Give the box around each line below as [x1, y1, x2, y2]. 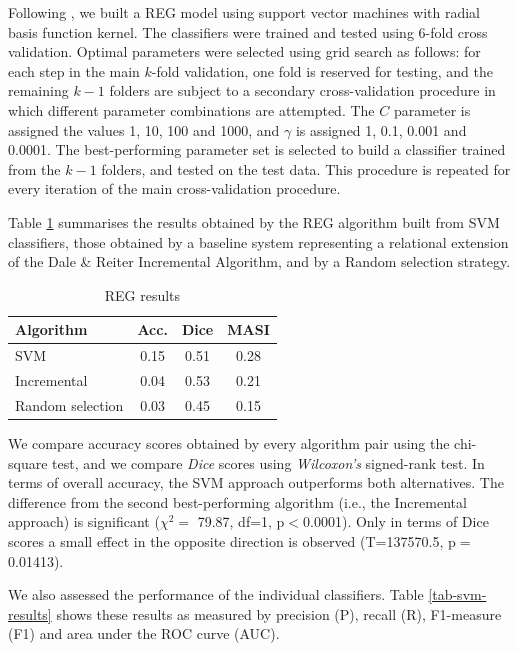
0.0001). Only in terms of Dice [303, 511, 489, 532]
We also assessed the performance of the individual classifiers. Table [8, 584, 424, 605]
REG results [104, 284, 181, 305]
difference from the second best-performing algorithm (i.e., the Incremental [8, 491, 467, 512]
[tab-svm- [428, 584, 487, 605]
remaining [8, 80, 69, 101]
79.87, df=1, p [197, 511, 285, 532]
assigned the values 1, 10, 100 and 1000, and [8, 119, 280, 140]
